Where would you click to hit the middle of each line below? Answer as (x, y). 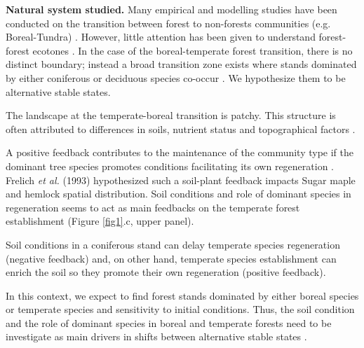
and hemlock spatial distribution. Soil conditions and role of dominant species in (178, 194)
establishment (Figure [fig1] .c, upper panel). (100, 221)
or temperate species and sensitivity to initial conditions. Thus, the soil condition (180, 309)
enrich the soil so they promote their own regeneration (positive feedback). (166, 272)
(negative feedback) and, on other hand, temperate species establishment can (171, 258)
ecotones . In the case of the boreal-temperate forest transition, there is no (193, 50)
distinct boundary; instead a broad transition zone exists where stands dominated (181, 64)
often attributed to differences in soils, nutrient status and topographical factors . (181, 128)
